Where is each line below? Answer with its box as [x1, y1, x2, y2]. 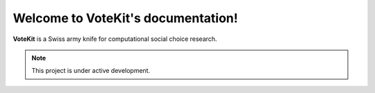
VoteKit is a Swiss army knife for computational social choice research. [12, 35, 217, 43]
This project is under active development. [31, 67, 151, 75]
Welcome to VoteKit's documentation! [12, 10, 238, 26]
